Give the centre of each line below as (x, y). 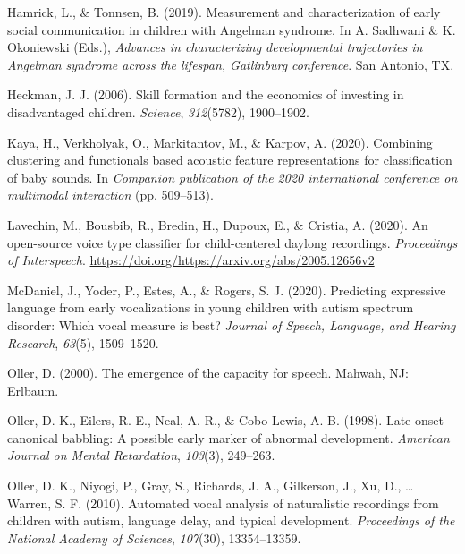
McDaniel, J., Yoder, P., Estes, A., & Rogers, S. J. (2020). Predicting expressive (227, 290)
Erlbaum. (33, 390)
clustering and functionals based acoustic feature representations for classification (230, 160)
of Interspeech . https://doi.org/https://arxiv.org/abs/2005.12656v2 (191, 260)
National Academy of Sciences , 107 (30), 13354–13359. (154, 537)
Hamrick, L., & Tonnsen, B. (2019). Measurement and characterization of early (224, 12)
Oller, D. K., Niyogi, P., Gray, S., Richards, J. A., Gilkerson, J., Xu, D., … (211, 486)
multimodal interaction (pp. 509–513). (110, 195)
